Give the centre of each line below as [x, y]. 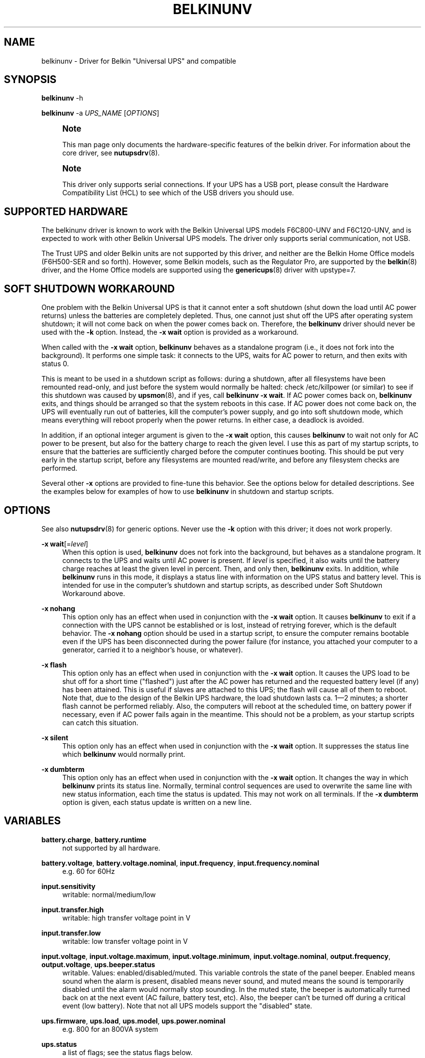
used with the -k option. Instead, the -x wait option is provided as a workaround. [170, 332]
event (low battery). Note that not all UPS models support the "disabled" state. [187, 1006]
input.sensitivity [68, 886]
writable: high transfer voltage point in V [126, 918]
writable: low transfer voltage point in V [125, 941]
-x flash [54, 665]
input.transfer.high [73, 909]
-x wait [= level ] [65, 544]
